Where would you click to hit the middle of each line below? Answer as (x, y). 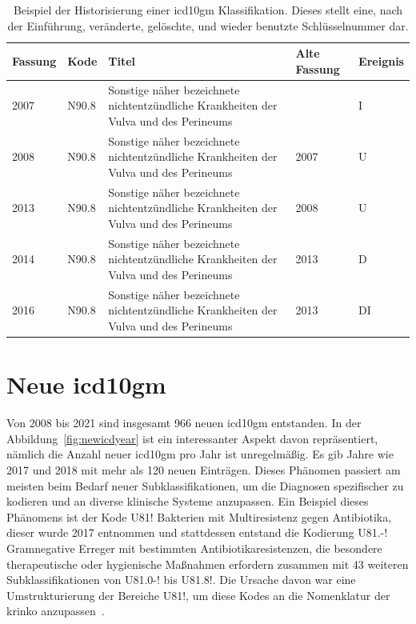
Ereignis (381, 60)
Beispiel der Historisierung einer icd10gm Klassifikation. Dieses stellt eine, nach (208, 10)
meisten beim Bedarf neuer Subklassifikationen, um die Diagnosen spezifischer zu (205, 485)
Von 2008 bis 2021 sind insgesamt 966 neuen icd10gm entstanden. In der (184, 423)
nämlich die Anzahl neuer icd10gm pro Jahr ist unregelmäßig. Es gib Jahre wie (200, 454)
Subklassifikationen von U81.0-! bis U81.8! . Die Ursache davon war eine (181, 580)
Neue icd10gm (86, 384)
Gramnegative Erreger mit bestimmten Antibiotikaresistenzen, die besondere (194, 548)
